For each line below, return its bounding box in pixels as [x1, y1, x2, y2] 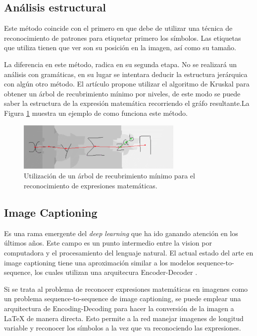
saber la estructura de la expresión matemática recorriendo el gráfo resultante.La [4, 98, 250, 108]
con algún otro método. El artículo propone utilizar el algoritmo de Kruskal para [4, 79, 250, 89]
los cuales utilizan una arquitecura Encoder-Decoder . [34, 267, 198, 277]
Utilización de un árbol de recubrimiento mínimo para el [24, 170, 195, 181]
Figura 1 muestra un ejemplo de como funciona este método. [4, 107, 188, 118]
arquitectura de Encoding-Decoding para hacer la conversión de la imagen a [4, 303, 234, 313]
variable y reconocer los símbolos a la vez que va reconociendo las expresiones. [4, 323, 241, 333]
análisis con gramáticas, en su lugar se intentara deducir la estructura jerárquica [4, 69, 248, 79]
